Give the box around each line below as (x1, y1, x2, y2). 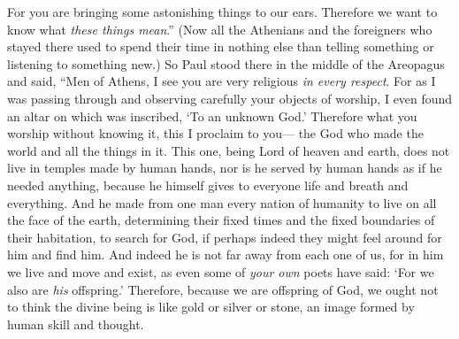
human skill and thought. (7, 314, 144, 333)
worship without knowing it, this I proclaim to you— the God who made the (7, 124, 424, 143)
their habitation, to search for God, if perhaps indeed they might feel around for (7, 227, 442, 246)
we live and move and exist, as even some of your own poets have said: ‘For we (7, 262, 434, 281)
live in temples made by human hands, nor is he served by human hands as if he (7, 158, 442, 177)
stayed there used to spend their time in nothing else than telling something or (7, 37, 434, 56)
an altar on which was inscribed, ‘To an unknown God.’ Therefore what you (7, 106, 417, 125)
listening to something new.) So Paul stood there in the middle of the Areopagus (7, 54, 445, 73)
